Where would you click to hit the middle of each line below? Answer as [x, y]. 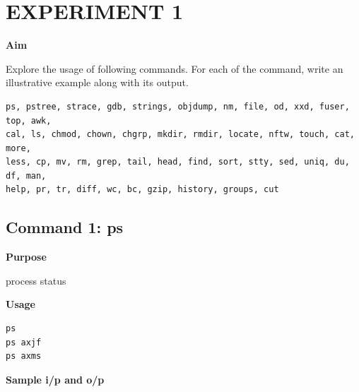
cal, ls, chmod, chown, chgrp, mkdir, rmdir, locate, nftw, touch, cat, [180, 135]
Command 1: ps [65, 227]
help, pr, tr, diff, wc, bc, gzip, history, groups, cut [142, 190]
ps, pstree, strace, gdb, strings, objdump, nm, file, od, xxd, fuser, [178, 106]
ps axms [24, 356]
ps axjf [24, 342]
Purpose [26, 257]
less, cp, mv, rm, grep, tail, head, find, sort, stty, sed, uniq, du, [178, 162]
